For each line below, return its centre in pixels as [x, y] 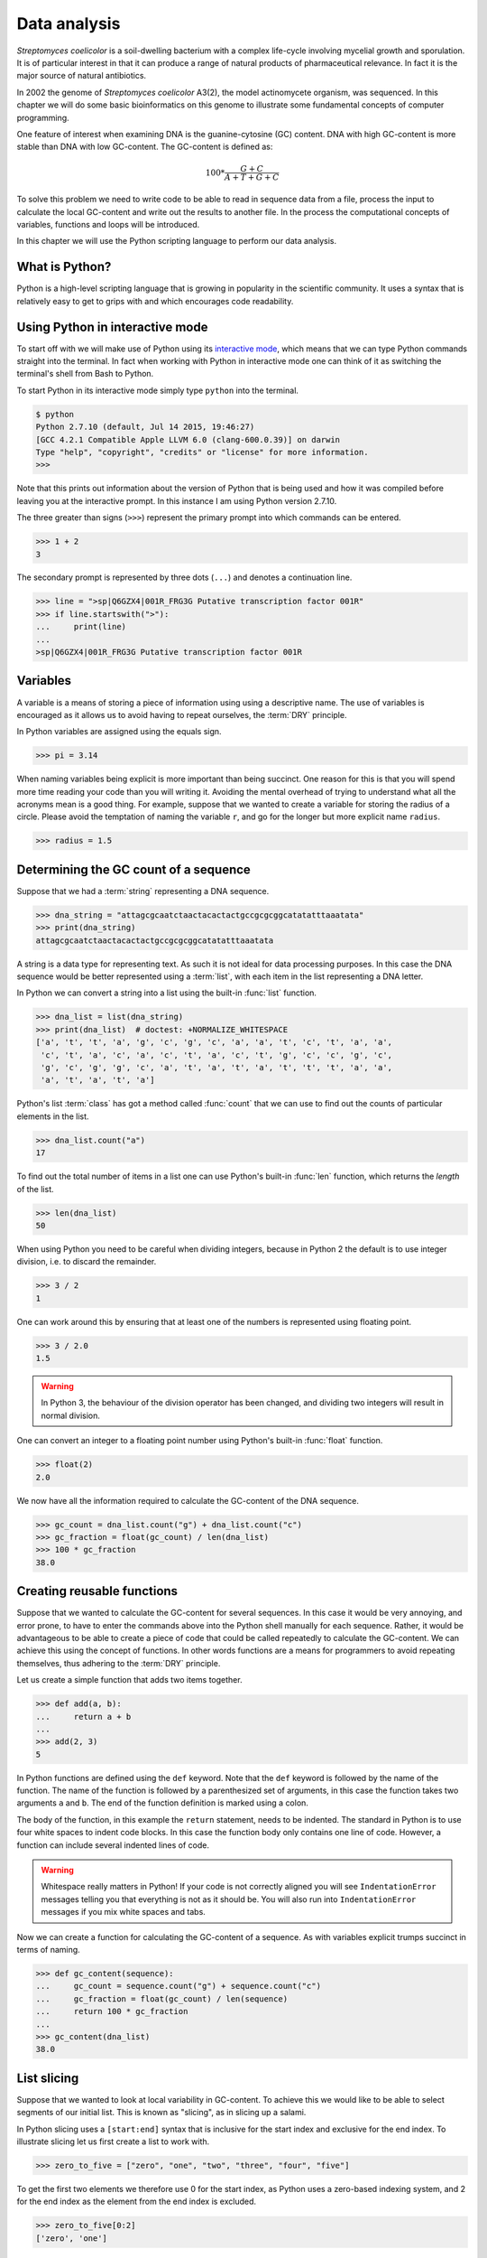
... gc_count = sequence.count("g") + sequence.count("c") [179, 1986]
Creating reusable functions [97, 1591]
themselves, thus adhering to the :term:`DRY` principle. [119, 1663]
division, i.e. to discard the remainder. [87, 1262]
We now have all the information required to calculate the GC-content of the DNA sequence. [188, 1500]
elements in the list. [53, 1116]
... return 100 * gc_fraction [112, 2011]
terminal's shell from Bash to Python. [85, 374]
